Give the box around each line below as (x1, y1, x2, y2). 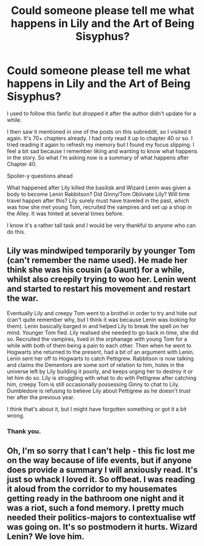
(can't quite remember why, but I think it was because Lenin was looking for (7, 316, 197, 323)
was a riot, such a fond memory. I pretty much (7, 503, 184, 513)
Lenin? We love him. (7, 531, 85, 542)
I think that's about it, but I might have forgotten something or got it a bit (7, 405, 187, 413)
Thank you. (7, 427, 41, 435)
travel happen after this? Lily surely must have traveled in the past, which (7, 197, 189, 204)
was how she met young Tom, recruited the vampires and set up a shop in (7, 203, 192, 211)
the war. (7, 293, 39, 304)
